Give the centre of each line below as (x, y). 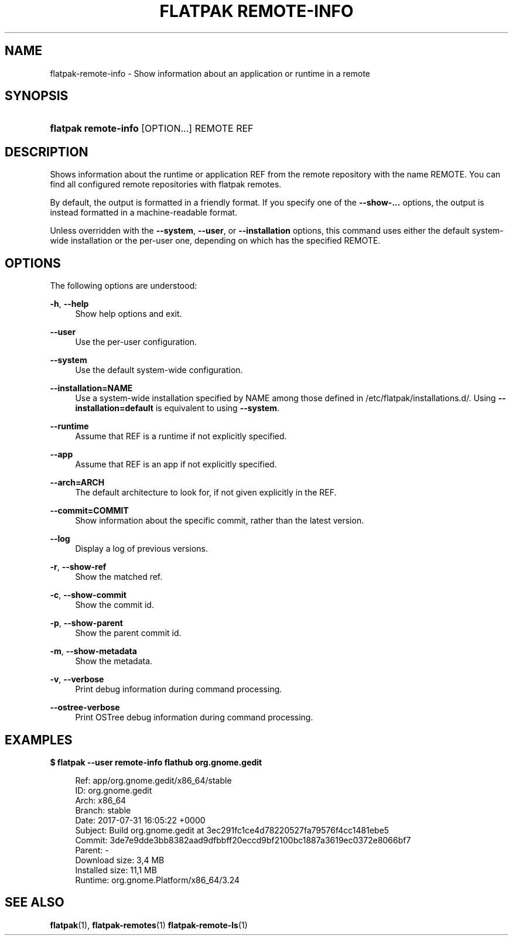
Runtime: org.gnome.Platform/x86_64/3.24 (158, 880)
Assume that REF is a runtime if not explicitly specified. (181, 436)
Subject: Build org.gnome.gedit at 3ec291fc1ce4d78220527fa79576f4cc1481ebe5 (232, 830)
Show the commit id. (114, 605)
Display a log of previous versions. (141, 549)
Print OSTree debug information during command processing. (194, 717)
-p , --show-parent (86, 623)
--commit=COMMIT (89, 511)
